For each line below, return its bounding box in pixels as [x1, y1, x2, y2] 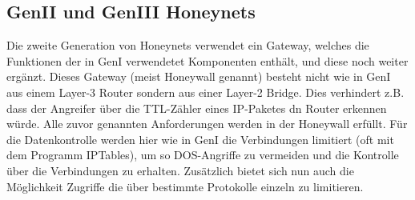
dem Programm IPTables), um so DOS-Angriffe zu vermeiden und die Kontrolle [6, 146, 399, 163]
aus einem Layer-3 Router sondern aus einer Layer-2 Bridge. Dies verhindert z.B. [6, 83, 405, 100]
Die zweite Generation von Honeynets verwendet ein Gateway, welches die [6, 37, 369, 54]
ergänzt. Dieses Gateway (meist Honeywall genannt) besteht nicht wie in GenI [6, 68, 391, 85]
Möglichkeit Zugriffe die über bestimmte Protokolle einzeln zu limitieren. [6, 178, 364, 194]
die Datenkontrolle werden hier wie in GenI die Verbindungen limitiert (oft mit [6, 130, 394, 147]
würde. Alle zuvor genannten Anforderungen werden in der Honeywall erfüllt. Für [6, 115, 408, 132]
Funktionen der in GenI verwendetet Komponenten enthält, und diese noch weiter [6, 52, 409, 69]
